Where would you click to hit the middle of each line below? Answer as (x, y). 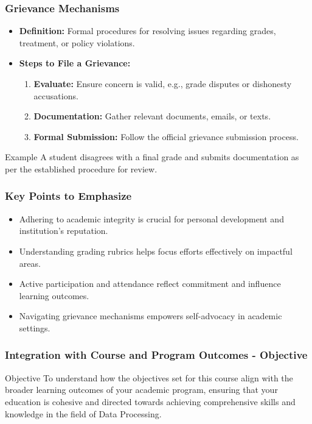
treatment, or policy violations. (77, 42)
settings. (35, 327)
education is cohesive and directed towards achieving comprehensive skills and (150, 401)
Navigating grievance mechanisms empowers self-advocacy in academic (151, 316)
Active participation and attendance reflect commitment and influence (150, 284)
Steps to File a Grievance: (75, 63)
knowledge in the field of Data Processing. (83, 413)
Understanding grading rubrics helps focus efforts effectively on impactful (156, 251)
